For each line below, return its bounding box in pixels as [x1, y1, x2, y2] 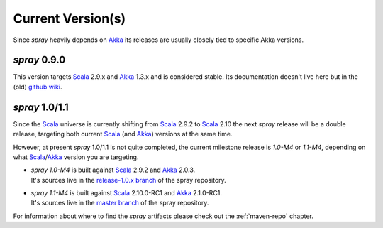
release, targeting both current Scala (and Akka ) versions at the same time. [13, 130, 233, 139]
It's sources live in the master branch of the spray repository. [30, 199, 209, 207]
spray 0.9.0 [13, 54, 66, 66]
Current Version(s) [13, 11, 126, 26]
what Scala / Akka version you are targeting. [13, 153, 139, 161]
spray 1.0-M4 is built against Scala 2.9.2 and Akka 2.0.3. [30, 165, 196, 174]
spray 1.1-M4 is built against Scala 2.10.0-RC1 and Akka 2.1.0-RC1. [30, 189, 223, 197]
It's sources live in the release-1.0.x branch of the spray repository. [30, 175, 226, 184]
